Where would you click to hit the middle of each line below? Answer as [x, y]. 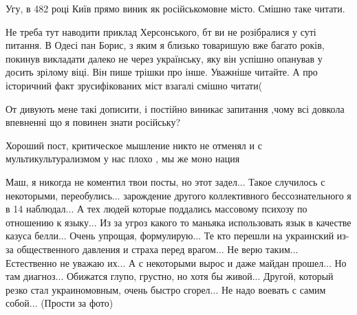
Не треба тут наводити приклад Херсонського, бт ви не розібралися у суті [161, 31]
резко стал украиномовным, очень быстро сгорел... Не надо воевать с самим [166, 289]
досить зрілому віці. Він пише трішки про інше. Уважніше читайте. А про [162, 72]
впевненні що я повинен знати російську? [93, 122]
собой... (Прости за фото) [60, 303]
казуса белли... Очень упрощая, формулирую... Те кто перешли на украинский [170, 236]
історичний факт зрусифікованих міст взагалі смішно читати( [134, 85]
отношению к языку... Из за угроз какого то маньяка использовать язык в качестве [178, 222]
